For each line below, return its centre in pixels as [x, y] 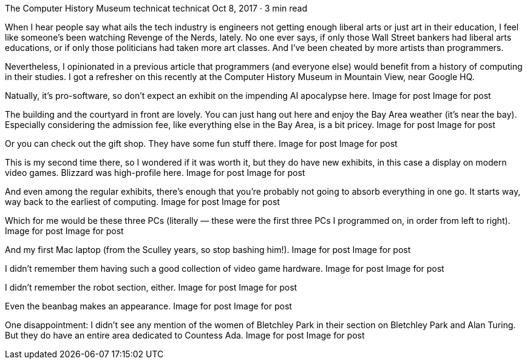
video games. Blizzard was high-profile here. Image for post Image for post [155, 173]
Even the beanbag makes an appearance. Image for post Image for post [148, 306]
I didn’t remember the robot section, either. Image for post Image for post [151, 287]
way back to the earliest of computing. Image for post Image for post [142, 202]
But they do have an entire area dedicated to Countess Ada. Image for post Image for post [185, 335]
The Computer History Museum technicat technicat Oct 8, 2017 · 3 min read [156, 8]
